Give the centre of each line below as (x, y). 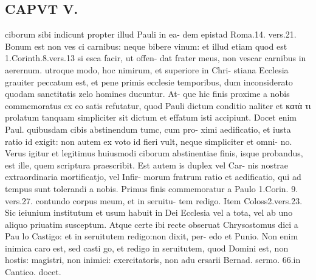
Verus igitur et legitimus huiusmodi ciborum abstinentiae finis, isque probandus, (154, 153)
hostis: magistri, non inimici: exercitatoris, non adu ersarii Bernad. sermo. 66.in (153, 260)
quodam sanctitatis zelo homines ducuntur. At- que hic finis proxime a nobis (147, 94)
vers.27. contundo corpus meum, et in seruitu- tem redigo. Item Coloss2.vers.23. (154, 200)
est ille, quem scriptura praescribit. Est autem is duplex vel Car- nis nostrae (147, 165)
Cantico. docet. (33, 272)
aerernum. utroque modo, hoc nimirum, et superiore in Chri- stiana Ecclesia (147, 69)
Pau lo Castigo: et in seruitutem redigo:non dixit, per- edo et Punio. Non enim (152, 236)
